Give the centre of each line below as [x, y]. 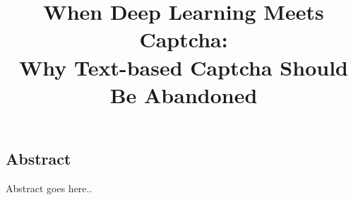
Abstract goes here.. [49, 188]
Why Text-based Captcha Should [184, 67]
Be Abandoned [184, 94]
